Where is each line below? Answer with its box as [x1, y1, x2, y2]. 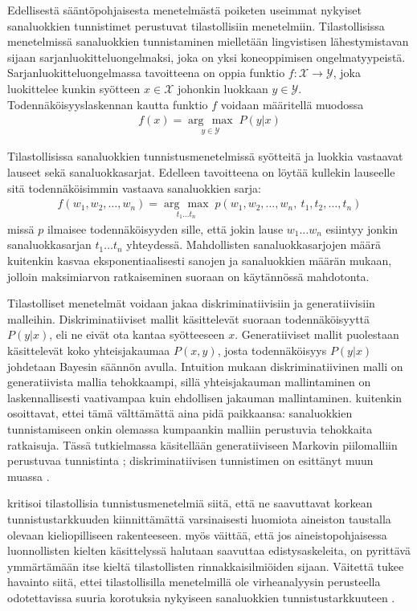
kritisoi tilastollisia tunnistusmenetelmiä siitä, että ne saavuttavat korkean [7, 495, 373, 511]
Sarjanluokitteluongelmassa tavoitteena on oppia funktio [7, 64, 285, 81]
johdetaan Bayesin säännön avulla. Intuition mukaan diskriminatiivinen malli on [7, 357, 403, 374]
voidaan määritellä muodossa [220, 96, 364, 112]
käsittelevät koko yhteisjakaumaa [7, 342, 170, 358]
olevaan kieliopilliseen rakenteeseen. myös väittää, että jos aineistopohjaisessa [7, 526, 387, 543]
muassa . [7, 467, 50, 484]
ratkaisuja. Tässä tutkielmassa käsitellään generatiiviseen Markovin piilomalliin [7, 436, 398, 453]
